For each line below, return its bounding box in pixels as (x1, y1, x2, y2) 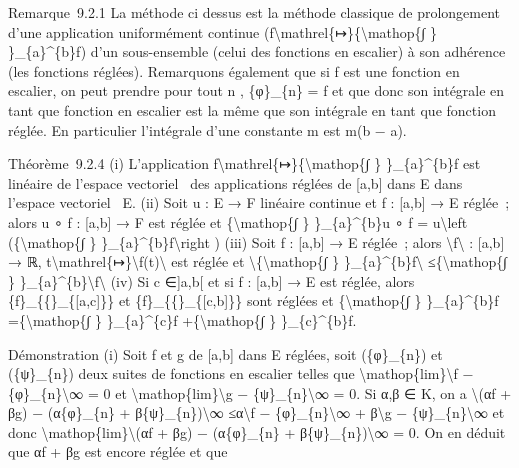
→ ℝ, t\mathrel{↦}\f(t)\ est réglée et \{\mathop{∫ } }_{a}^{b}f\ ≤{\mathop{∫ (8, 251, 508, 272)
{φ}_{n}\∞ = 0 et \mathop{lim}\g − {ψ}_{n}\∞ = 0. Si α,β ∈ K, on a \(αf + (8, 382, 512, 403)
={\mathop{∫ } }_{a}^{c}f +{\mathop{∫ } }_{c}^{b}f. (8, 309, 357, 330)
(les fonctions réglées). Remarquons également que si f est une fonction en (8, 60, 460, 81)
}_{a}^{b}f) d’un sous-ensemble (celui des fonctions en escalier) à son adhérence (8, 41, 506, 62)
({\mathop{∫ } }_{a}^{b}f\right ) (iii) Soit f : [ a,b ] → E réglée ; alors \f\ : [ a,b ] (8, 231, 505, 252)
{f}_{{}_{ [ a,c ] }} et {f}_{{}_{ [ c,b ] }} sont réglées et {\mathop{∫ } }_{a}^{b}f (8, 290, 499, 311)
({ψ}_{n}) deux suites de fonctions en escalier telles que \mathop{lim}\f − (8, 363, 474, 384)
